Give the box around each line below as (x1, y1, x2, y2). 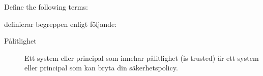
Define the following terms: (4, 2, 88, 12)
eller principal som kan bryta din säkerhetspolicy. (24, 62, 178, 73)
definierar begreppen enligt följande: (4, 18, 117, 29)
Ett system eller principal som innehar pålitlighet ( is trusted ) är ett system (24, 52, 259, 63)
